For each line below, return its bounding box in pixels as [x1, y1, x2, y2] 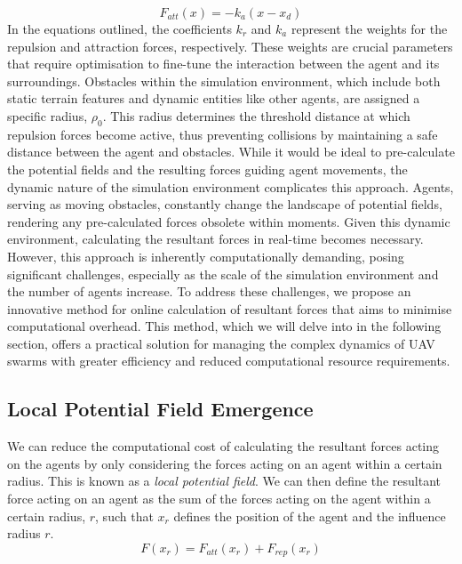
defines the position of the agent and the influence [173, 506, 446, 525]
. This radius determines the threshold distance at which [102, 106, 410, 125]
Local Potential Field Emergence [7, 395, 314, 423]
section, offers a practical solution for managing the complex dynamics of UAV [7, 334, 435, 352]
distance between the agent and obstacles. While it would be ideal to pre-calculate [7, 142, 455, 161]
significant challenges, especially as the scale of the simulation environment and [7, 264, 439, 283]
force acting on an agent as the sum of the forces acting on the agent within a [7, 489, 431, 508]
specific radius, [7, 106, 88, 125]
